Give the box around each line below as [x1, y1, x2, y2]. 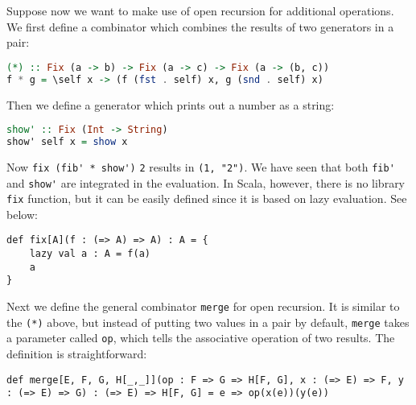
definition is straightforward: [6, 345, 147, 362]
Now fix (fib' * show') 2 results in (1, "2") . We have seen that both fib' [6, 158, 395, 175]
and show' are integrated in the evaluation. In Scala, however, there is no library [6, 174, 406, 191]
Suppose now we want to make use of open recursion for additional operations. [6, 2, 394, 19]
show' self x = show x [6, 136, 128, 147]
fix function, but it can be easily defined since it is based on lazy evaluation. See [6, 190, 407, 207]
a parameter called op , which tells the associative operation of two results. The [6, 329, 395, 346]
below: [6, 205, 38, 222]
